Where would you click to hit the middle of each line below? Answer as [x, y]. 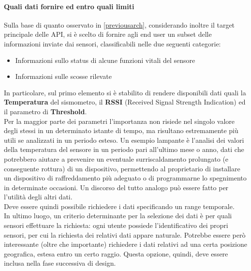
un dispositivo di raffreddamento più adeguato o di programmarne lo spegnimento [125, 178]
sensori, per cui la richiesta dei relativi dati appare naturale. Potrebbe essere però [125, 234]
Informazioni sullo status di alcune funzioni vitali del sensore [105, 60]
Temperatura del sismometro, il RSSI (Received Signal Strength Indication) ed [125, 102]
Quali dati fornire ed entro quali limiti [69, 6]
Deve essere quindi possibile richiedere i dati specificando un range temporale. [119, 206]
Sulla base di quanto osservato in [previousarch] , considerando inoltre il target [119, 24]
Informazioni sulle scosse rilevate [63, 76]
